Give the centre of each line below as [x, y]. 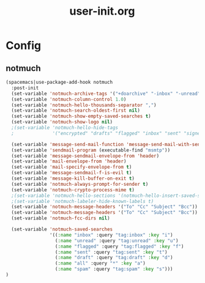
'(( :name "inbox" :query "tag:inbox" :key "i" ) [111, 235]
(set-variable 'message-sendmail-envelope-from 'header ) [85, 156]
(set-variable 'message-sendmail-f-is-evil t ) [72, 173]
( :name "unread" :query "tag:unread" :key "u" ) [117, 241]
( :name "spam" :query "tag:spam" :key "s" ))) [114, 269]
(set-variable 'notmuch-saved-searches [62, 229]
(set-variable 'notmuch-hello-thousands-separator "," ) [84, 105]
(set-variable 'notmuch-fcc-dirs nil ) [61, 218]
